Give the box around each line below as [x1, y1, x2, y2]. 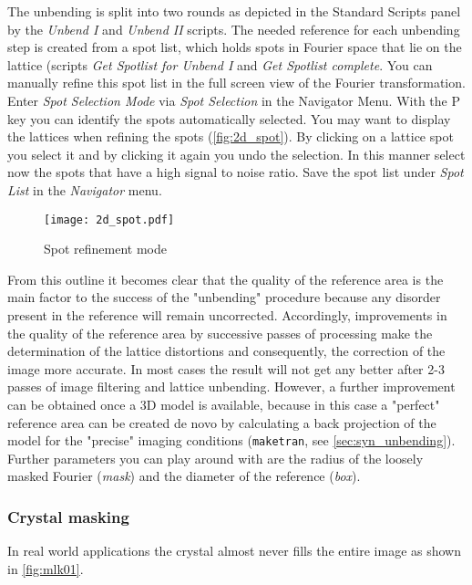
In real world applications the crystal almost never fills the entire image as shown [7, 541, 462, 560]
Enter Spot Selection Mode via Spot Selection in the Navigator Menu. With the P [7, 90, 460, 110]
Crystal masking [7, 505, 129, 528]
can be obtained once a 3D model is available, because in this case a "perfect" [7, 394, 440, 413]
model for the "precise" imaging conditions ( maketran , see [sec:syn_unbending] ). [7, 431, 456, 450]
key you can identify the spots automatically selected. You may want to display [7, 109, 451, 128]
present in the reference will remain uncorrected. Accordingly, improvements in [7, 305, 447, 324]
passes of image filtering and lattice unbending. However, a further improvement [7, 377, 456, 396]
